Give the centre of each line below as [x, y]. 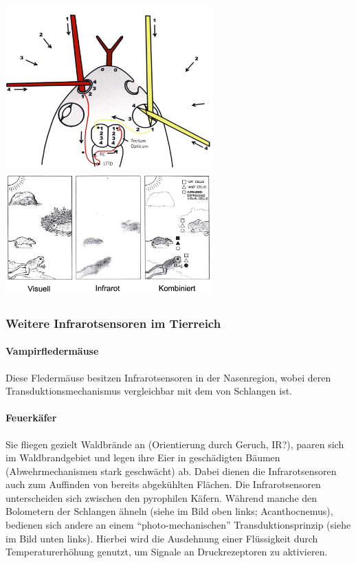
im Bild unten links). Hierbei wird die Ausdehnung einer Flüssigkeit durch [162, 538]
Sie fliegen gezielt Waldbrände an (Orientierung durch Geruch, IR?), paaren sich [175, 444]
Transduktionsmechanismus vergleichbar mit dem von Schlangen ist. [149, 391]
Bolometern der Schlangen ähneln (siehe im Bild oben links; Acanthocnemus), [169, 511]
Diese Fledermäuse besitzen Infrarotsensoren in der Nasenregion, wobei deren [168, 377]
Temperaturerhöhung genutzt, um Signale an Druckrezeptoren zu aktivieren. [167, 552]
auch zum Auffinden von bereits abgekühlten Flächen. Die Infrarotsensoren [163, 484]
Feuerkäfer [31, 418]
